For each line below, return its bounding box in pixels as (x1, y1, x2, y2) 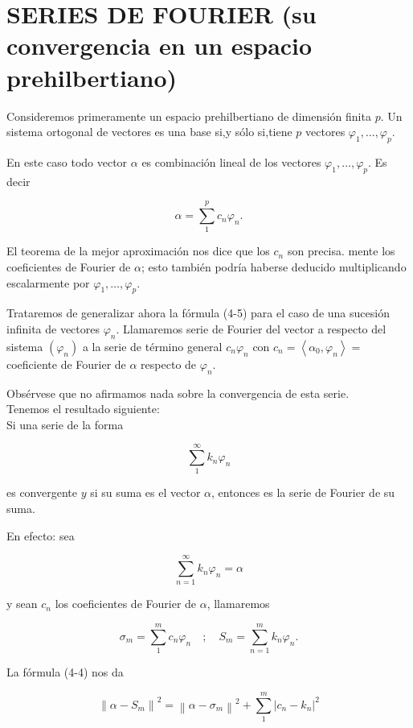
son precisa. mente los (287, 242, 395, 259)
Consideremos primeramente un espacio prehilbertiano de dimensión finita (6, 107, 371, 124)
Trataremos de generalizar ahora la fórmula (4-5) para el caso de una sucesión (6, 304, 390, 321)
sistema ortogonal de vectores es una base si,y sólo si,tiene (6, 123, 292, 140)
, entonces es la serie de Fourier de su (211, 484, 395, 501)
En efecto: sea (6, 527, 75, 544)
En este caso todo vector (6, 153, 128, 170)
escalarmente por (6, 274, 90, 291)
